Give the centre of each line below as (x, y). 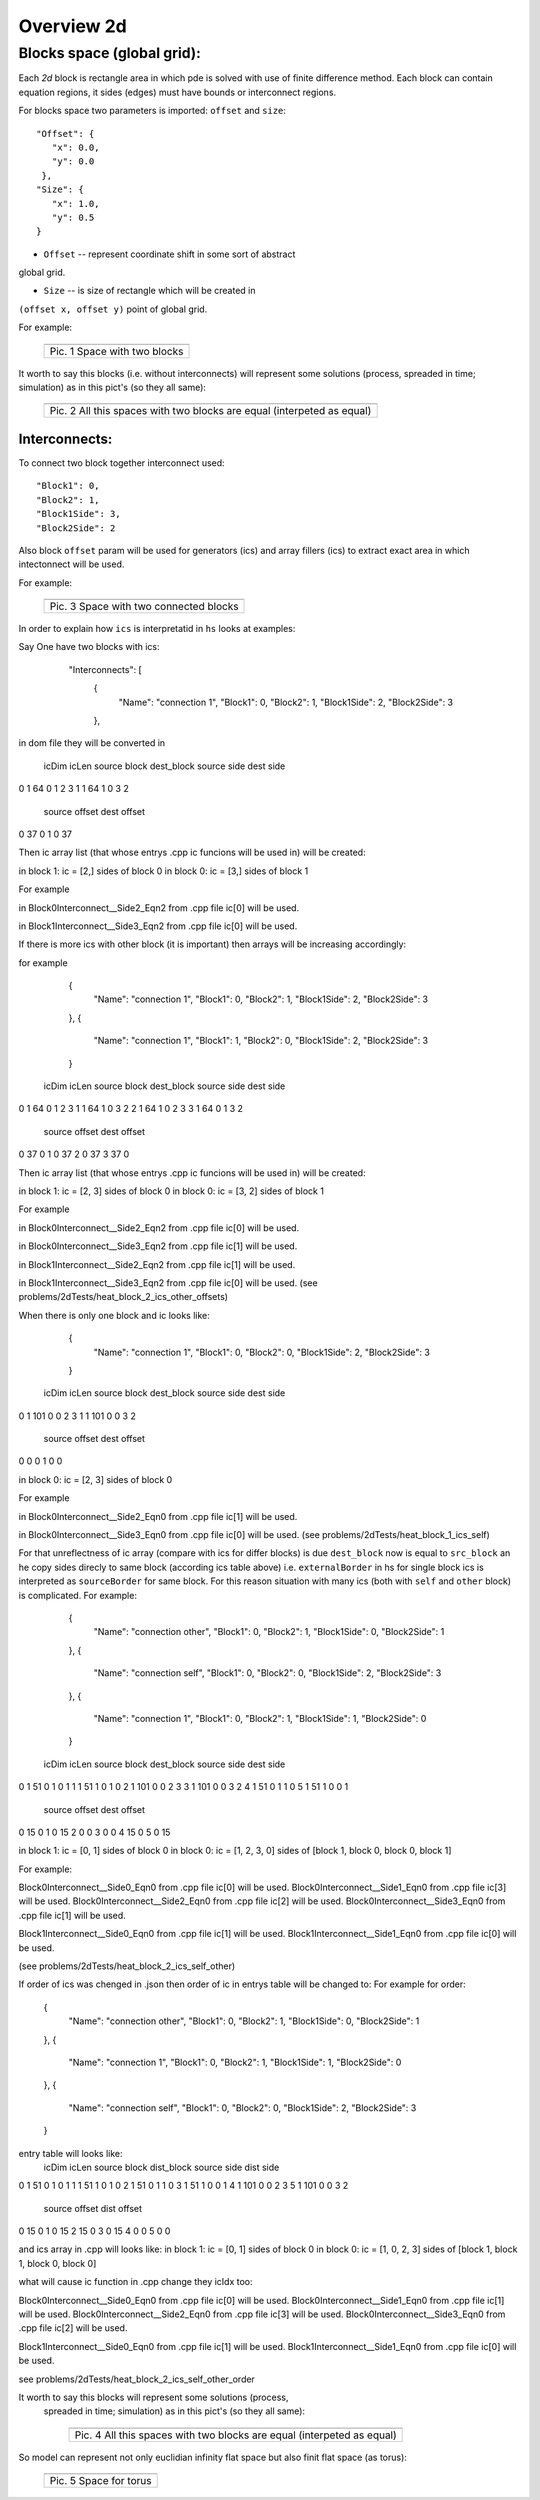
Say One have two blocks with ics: (89, 647)
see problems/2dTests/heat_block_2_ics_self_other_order (136, 2379)
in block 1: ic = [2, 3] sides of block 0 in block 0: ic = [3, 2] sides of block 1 (171, 1191)
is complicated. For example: (77, 1595)
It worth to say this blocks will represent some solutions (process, (153, 2397)
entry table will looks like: (70, 2153)
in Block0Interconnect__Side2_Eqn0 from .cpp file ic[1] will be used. (158, 1516)
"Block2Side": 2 (76, 528)
